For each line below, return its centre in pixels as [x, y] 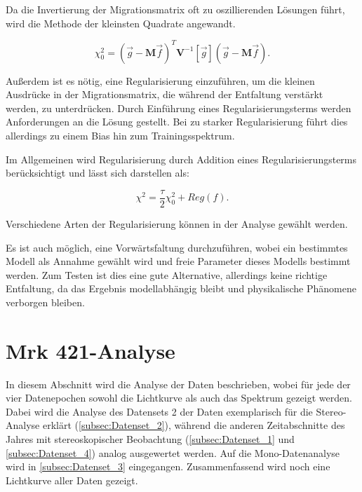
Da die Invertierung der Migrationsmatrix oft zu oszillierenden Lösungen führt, [175, 9]
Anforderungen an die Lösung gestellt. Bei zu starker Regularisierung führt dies [177, 122]
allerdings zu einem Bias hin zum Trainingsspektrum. [120, 136]
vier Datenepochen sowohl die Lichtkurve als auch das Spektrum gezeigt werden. [179, 398]
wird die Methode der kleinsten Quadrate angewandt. [121, 23]
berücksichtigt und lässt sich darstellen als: [98, 173]
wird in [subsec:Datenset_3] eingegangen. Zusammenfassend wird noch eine [168, 466]
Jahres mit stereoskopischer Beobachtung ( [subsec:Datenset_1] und [150, 438]
